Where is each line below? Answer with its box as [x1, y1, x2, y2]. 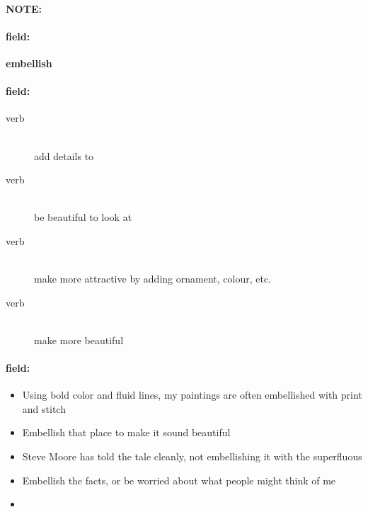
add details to [34, 148, 94, 163]
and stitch [22, 401, 66, 416]
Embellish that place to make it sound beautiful [22, 425, 231, 440]
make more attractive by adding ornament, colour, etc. [34, 271, 271, 286]
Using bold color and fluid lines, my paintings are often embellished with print [22, 387, 362, 402]
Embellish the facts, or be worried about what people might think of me [22, 472, 336, 487]
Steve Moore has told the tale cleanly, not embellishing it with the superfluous [22, 449, 362, 464]
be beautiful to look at [34, 210, 132, 224]
